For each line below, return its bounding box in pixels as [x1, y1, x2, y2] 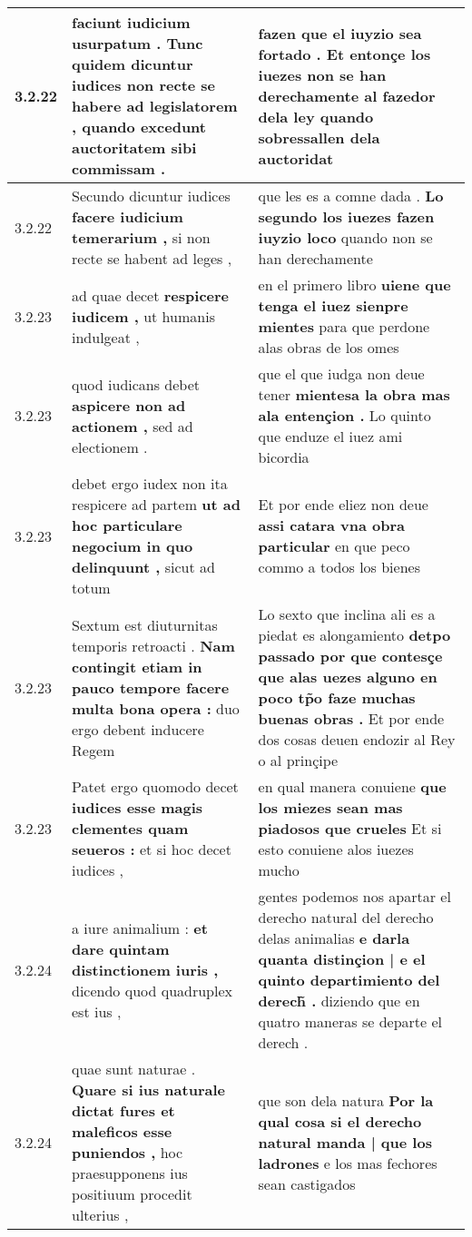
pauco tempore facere [72, 676, 230, 698]
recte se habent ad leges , [72, 248, 232, 269]
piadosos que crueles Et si [258, 818, 442, 839]
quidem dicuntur [72, 54, 193, 74]
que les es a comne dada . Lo [258, 185, 444, 206]
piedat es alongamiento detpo [258, 624, 451, 645]
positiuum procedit [72, 1183, 192, 1204]
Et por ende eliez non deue [258, 494, 428, 515]
